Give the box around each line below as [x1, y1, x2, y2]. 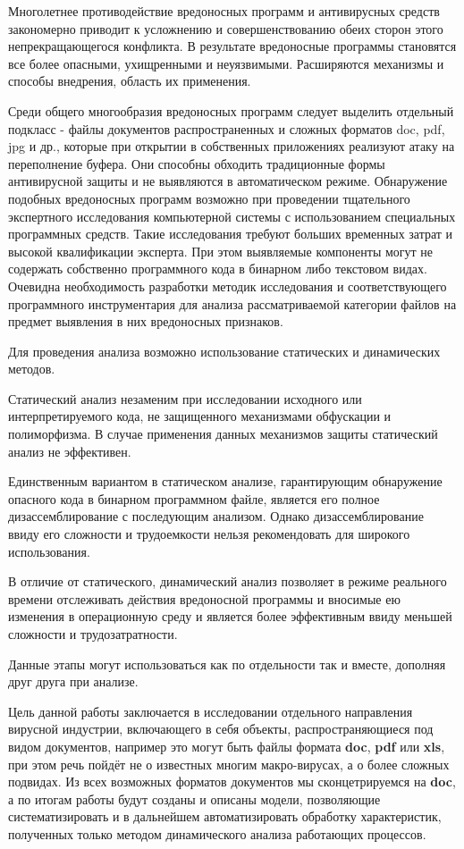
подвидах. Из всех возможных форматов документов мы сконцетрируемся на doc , [8, 772, 456, 791]
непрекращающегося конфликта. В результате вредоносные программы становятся [8, 37, 457, 55]
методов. [8, 359, 55, 378]
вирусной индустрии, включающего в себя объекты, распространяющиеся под [8, 719, 434, 738]
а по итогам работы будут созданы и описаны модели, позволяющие [8, 789, 381, 808]
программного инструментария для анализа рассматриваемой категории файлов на [8, 294, 457, 313]
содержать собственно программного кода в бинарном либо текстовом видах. [8, 259, 427, 278]
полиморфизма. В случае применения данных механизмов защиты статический [8, 424, 438, 443]
